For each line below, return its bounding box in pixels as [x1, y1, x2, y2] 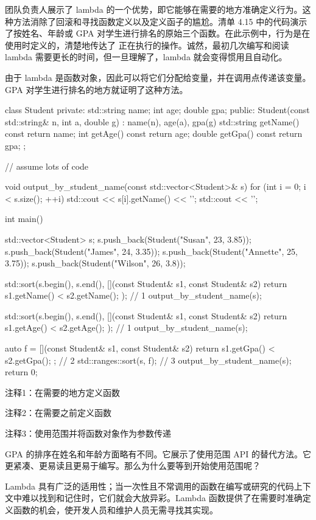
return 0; [5, 366, 38, 378]
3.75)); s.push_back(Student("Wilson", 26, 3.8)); [5, 257, 186, 269]
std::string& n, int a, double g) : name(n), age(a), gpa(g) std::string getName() [5, 115, 300, 128]
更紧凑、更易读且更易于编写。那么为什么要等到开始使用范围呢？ [5, 459, 261, 472]
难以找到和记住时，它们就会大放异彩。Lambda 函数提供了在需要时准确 [21, 491, 303, 504]
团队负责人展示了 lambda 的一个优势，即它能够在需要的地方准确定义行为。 [5, 3, 303, 15]
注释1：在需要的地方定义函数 [5, 386, 120, 398]
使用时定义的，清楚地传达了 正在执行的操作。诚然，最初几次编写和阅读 [5, 38, 289, 51]
